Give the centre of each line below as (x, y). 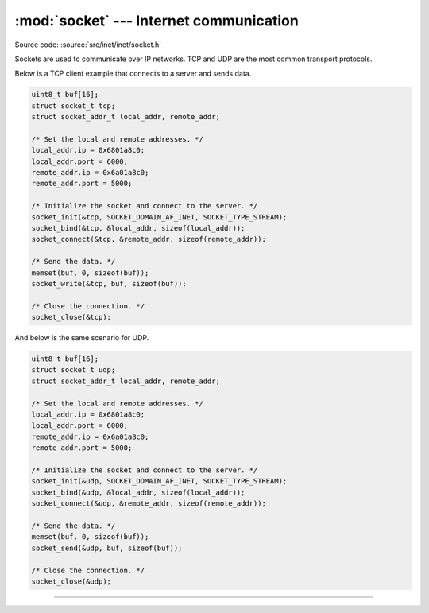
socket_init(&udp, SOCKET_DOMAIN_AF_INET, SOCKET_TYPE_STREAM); (159, 481)
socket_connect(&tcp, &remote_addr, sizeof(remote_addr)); (149, 239)
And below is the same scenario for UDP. (82, 338)
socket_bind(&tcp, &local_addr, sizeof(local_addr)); (138, 228)
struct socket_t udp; (73, 370)
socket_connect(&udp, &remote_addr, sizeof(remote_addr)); (149, 504)
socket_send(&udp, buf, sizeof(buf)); (107, 548)
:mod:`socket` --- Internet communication (157, 21)
